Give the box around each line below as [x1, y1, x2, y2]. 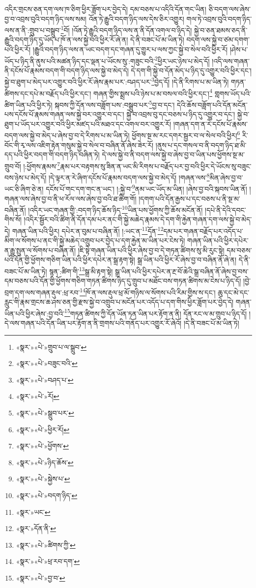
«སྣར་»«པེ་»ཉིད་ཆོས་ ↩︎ [16, 457, 74, 467]
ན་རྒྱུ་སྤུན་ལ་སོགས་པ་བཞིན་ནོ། [4, 245, 76, 255]
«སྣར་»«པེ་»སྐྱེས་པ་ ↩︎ [16, 474, 70, 484]
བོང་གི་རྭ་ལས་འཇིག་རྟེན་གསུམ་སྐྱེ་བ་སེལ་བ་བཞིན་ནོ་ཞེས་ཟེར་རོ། [4, 140, 154, 150]
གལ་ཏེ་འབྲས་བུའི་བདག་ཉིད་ [186, 13, 252, 24]
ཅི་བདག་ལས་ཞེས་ [208, 4, 251, 14]
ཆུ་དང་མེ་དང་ [218, 287, 250, 297]
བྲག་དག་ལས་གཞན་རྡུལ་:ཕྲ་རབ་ [4, 287, 80, 297]
